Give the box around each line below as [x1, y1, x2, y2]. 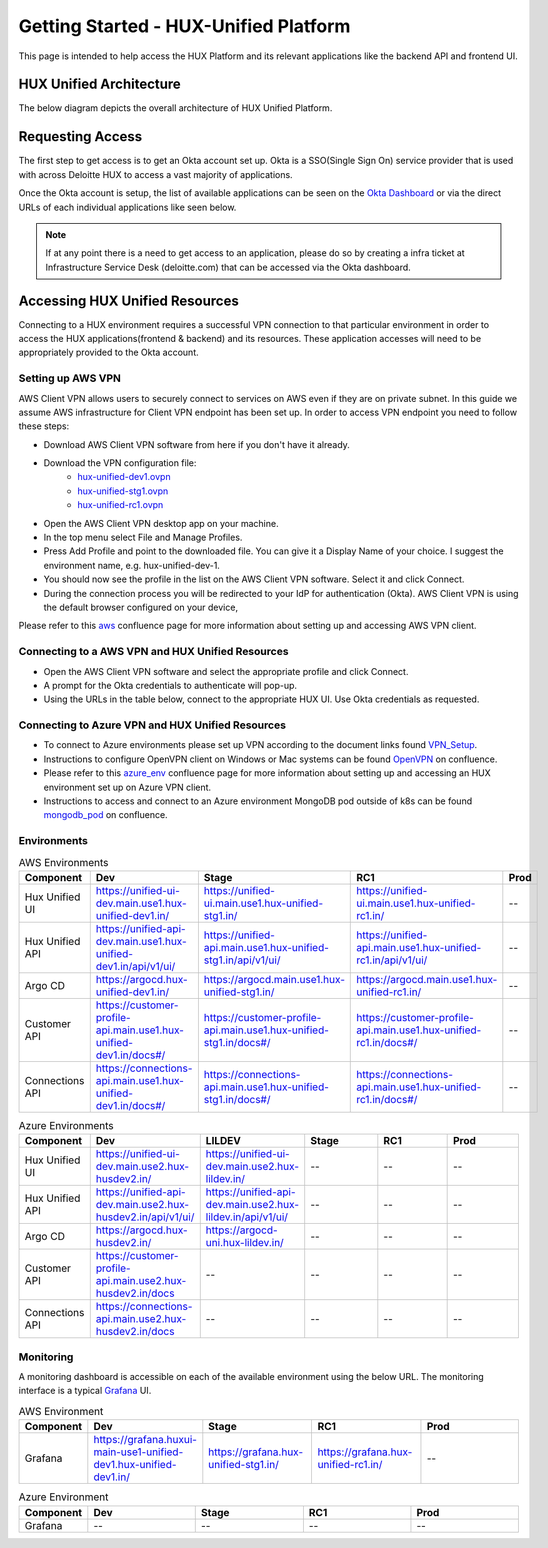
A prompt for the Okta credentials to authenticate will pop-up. [43, 679, 298, 691]
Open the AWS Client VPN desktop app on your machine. [43, 517, 279, 529]
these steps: [18, 420, 70, 432]
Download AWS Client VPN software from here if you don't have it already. [43, 438, 350, 450]
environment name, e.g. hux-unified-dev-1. [43, 559, 220, 571]
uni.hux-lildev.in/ [205, 1236, 284, 1250]
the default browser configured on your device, [43, 601, 239, 613]
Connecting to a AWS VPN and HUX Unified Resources [18, 645, 289, 659]
